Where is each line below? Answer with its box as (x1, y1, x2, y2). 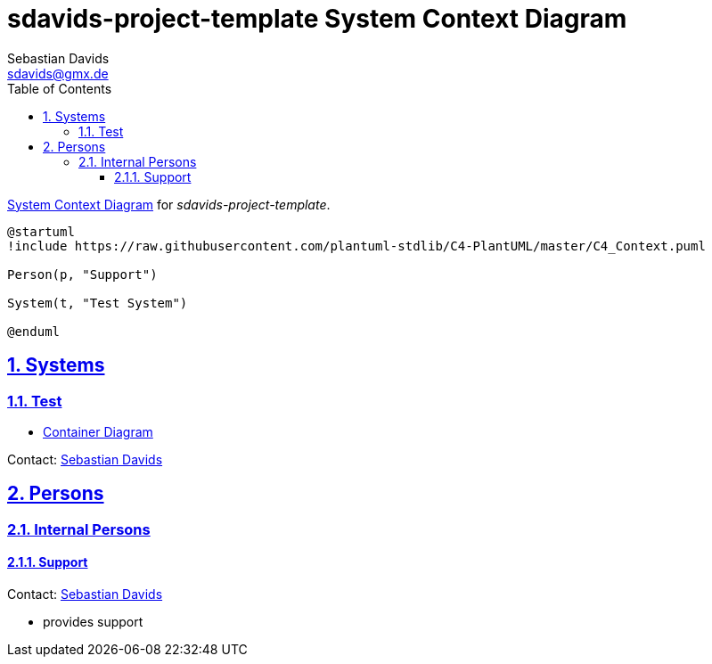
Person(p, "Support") (7, 266, 158, 282)
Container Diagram (43, 423, 153, 439)
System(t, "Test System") (7, 295, 188, 310)
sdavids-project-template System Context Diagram (7, 4, 627, 34)
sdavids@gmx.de (7, 65, 109, 81)
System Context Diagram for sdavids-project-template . (7, 196, 331, 212)
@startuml (7, 224, 75, 239)
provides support (43, 614, 143, 630)
